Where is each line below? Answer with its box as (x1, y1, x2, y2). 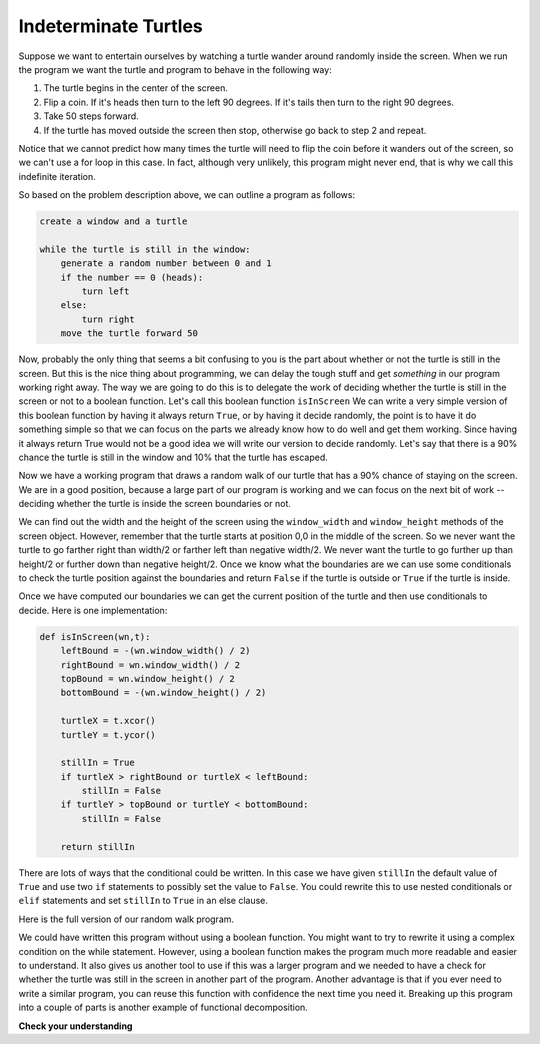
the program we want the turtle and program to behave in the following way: (18, 63, 332, 75)
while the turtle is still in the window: (39, 243, 251, 255)
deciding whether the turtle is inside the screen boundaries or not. (18, 498, 292, 510)
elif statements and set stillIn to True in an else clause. (18, 895, 269, 907)
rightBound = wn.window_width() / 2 (60, 659, 240, 670)
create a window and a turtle (39, 216, 188, 227)
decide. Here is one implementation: (18, 604, 168, 616)
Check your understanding (18, 1020, 133, 1032)
